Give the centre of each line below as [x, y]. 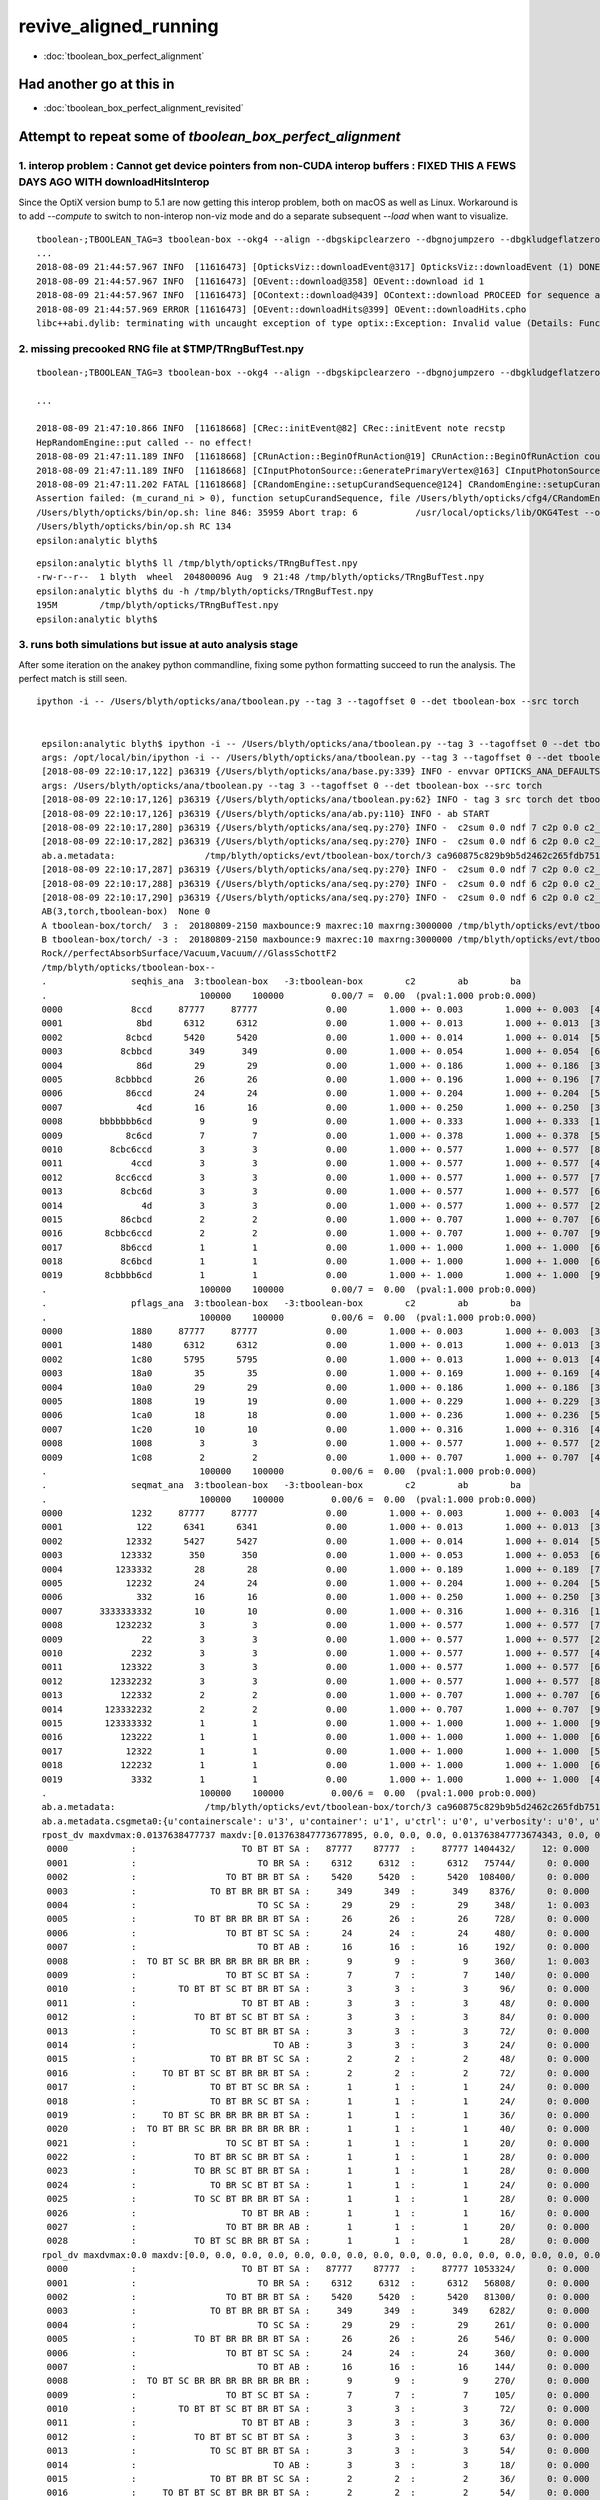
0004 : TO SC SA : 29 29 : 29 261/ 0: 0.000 [318, 2324]
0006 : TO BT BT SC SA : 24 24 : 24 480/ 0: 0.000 [318, 1933]
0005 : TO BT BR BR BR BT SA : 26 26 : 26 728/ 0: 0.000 [318, 1919]
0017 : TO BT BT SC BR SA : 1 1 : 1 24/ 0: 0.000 [318, 2087]
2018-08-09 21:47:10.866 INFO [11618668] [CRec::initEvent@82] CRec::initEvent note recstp [271, 428]
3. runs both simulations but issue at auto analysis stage [158, 645]
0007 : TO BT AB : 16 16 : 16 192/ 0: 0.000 [318, 1947]
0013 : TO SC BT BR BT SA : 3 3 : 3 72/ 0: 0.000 [318, 2031]
